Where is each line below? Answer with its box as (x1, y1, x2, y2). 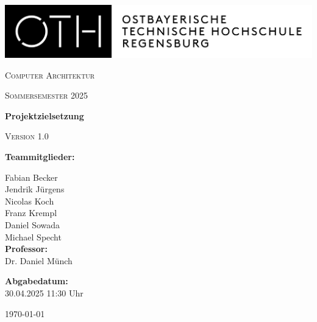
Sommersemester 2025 (5, 89, 88, 102)
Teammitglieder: (5, 150, 75, 163)
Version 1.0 (5, 130, 49, 142)
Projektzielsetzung (5, 109, 84, 122)
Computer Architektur (5, 68, 95, 81)
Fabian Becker (5, 170, 58, 183)
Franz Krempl (5, 206, 57, 219)
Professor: (5, 242, 48, 255)
